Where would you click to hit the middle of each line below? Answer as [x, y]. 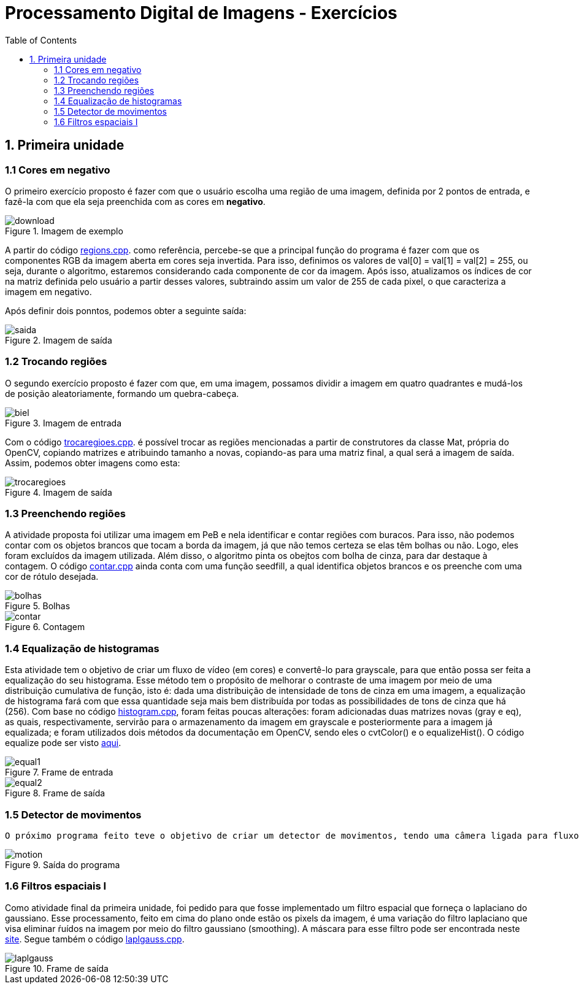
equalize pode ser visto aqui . [63, 743]
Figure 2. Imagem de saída [59, 340]
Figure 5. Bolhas [38, 606]
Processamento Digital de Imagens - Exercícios [201, 13]
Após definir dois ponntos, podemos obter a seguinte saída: [126, 310]
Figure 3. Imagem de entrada [63, 423]
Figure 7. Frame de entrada [59, 772]
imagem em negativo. [48, 291]
